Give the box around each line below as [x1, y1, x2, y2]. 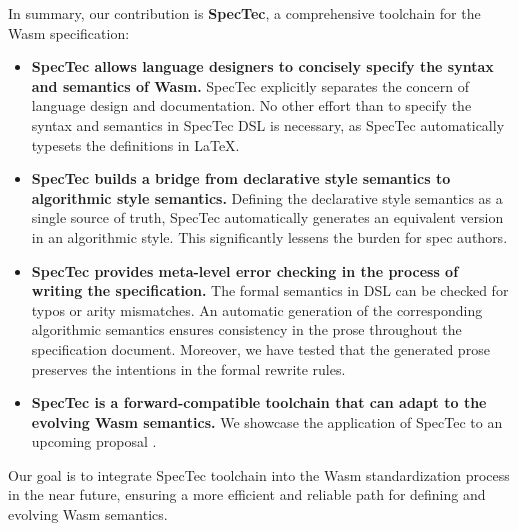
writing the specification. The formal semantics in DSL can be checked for [31, 280, 509, 301]
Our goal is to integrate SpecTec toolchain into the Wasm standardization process [8, 464, 510, 485]
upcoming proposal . [31, 431, 157, 452]
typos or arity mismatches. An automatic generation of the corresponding [31, 299, 483, 320]
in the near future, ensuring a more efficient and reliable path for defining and [8, 484, 486, 505]
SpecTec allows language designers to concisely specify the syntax [31, 56, 494, 77]
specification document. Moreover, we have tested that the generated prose [31, 338, 490, 359]
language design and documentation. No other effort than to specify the [31, 95, 472, 116]
